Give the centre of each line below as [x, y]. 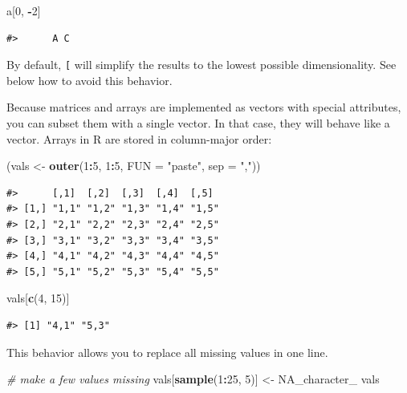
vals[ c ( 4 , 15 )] [38, 298]
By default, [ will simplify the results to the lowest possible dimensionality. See [201, 65]
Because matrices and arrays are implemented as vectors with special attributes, [204, 107]
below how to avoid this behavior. [90, 80]
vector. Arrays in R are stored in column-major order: [139, 138]
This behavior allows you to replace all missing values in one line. [167, 352]
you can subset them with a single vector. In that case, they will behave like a [198, 123]
